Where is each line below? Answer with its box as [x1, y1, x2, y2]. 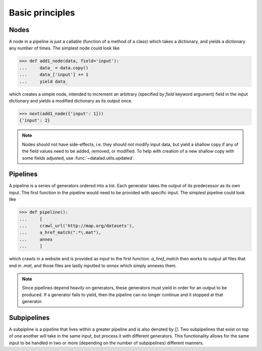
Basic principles [9, 7, 75, 18]
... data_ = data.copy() [19, 65, 89, 70]
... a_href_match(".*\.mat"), [19, 230, 101, 235]
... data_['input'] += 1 [19, 72, 89, 78]
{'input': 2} [19, 118, 50, 123]
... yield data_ [19, 79, 68, 84]
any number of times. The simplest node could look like [9, 45, 120, 51]
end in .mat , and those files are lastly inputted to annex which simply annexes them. [9, 262, 177, 269]
